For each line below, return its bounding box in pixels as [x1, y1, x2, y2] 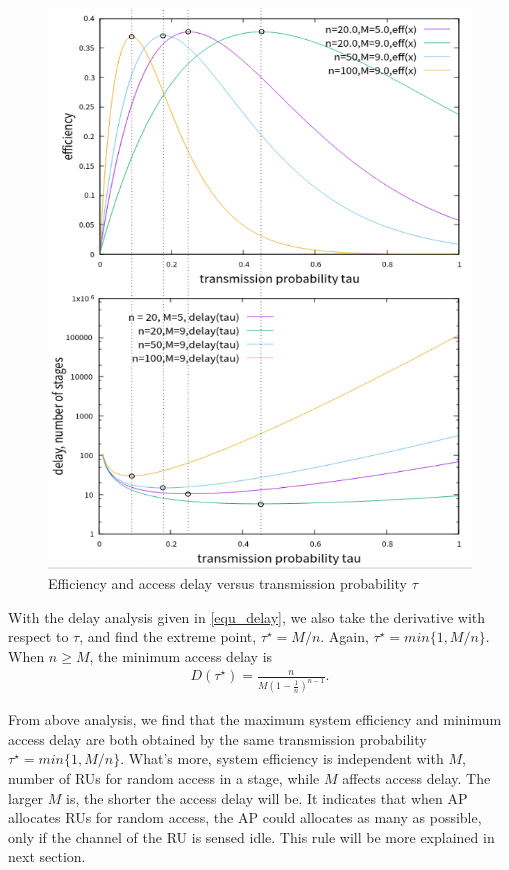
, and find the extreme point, [79, 626, 257, 647]
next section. [8, 846, 86, 867]
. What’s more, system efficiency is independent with [120, 748, 444, 769]
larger [8, 787, 44, 808]
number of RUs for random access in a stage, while [8, 768, 320, 789]
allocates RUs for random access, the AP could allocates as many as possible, [8, 807, 482, 828]
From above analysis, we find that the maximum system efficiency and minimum [8, 709, 502, 730]
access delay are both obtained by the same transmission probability [8, 728, 427, 749]
